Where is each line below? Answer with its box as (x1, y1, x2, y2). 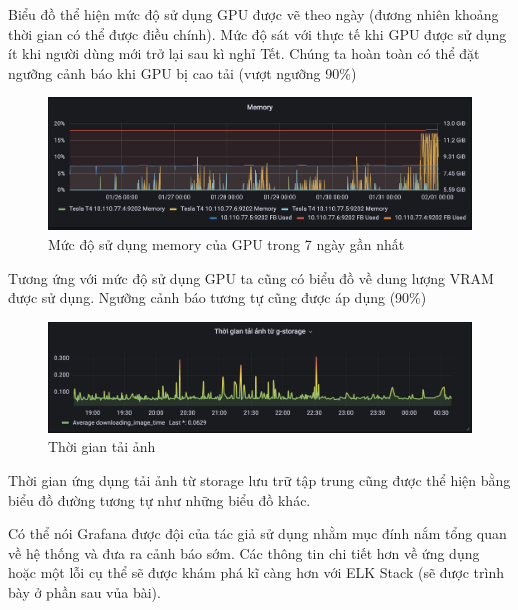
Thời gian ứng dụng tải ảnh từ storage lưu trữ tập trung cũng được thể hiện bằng (8, 469, 511, 490)
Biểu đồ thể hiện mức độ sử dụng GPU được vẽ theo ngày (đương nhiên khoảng (8, 4, 499, 24)
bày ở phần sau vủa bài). (8, 581, 161, 602)
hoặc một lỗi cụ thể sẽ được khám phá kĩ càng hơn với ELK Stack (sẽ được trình (8, 562, 505, 583)
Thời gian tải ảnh (48, 436, 156, 457)
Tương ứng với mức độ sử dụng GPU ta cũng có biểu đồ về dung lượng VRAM (8, 267, 494, 288)
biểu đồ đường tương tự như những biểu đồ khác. (8, 489, 311, 510)
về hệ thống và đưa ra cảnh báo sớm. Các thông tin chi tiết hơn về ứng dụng (8, 542, 480, 563)
